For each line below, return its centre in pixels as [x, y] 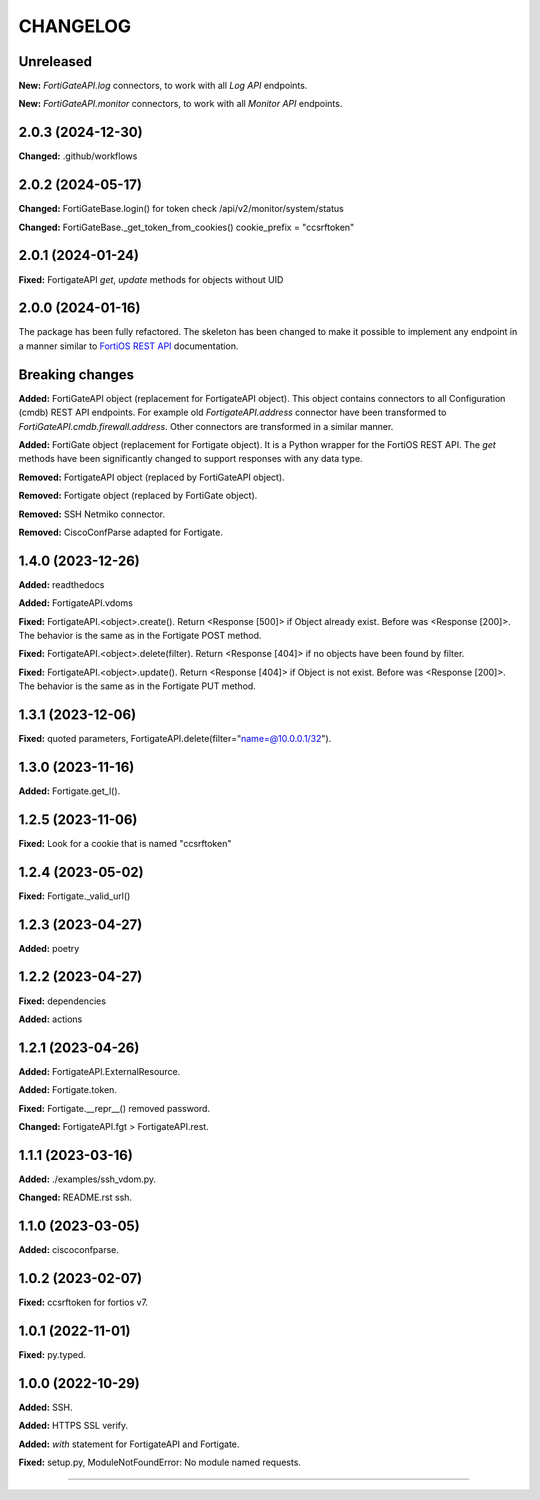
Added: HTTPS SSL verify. [73, 1426]
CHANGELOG [75, 26]
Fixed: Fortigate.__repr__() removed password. [114, 1108]
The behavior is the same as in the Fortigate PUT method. [137, 686]
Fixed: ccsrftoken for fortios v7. [83, 1302]
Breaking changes [76, 374]
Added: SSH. [45, 1407]
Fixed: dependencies [62, 1001]
